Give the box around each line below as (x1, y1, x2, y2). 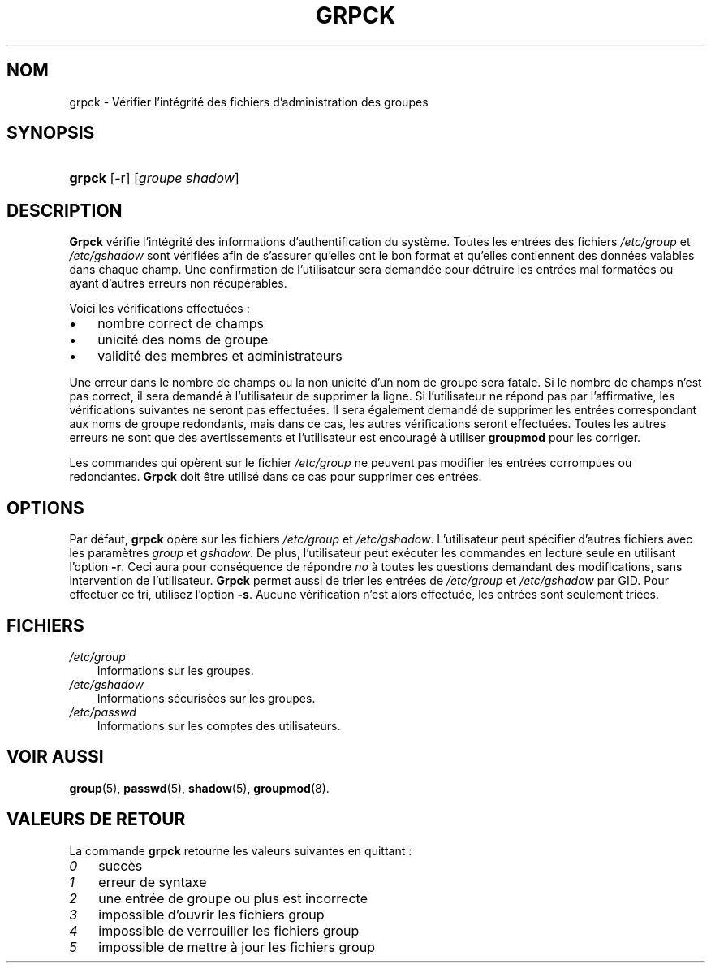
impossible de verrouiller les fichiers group (98, 922, 360, 939)
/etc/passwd (69, 704, 136, 719)
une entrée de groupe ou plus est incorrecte (98, 889, 368, 906)
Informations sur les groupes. (97, 663, 254, 677)
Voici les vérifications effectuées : (69, 301, 250, 316)
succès (98, 857, 143, 874)
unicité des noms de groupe (97, 331, 269, 348)
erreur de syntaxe (98, 873, 207, 890)
